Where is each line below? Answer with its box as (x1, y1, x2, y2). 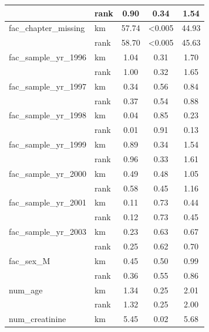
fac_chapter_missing (9, 22, 85, 34)
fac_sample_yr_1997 (9, 80, 86, 92)
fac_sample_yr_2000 (9, 167, 86, 179)
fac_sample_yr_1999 (9, 138, 86, 150)
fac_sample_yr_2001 (9, 196, 86, 208)
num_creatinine (9, 313, 66, 325)
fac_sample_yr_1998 (9, 109, 86, 121)
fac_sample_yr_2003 (9, 225, 86, 238)
